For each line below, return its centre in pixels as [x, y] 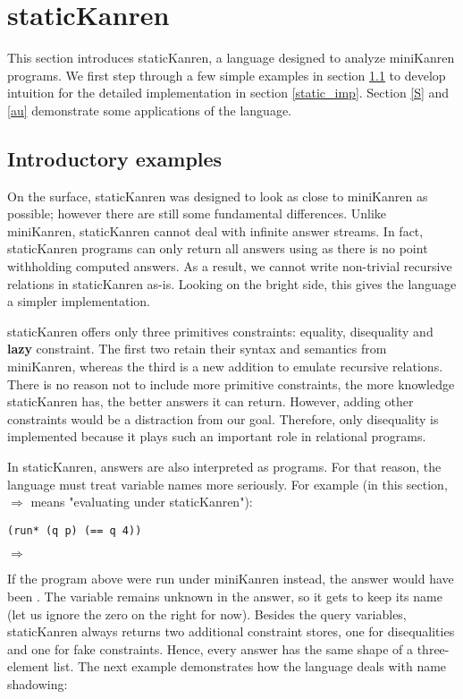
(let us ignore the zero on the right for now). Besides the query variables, [207, 614]
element [29, 666]
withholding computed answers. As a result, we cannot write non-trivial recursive [230, 266]
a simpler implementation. [79, 301]
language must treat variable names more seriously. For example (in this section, [227, 484]
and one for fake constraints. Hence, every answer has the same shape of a [210, 648]
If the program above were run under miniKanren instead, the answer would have [231, 579]
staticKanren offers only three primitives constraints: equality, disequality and [220, 331]
